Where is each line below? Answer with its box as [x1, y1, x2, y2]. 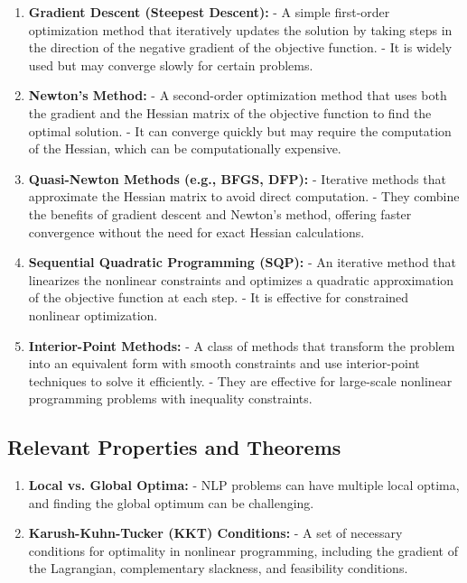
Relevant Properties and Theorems [7, 433, 341, 461]
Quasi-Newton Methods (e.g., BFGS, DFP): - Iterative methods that [28, 169, 446, 188]
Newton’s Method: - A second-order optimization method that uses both [28, 86, 447, 105]
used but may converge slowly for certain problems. [28, 55, 313, 74]
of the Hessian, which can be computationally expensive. [28, 139, 341, 158]
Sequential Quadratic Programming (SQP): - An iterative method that [28, 253, 457, 272]
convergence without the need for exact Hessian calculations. [28, 222, 365, 241]
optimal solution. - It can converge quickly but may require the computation [28, 121, 452, 140]
